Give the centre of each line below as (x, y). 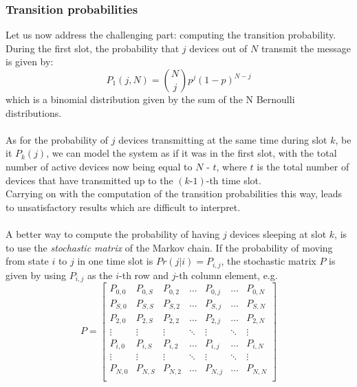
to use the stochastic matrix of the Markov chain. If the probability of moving (169, 247)
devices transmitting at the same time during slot (223, 139)
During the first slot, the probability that (93, 48)
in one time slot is (115, 261)
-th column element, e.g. (227, 275)
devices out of (218, 48)
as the (100, 275)
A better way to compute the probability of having (113, 233)
